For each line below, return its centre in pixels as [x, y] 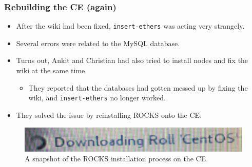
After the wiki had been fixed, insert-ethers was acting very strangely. [130, 26]
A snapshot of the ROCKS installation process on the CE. [117, 159]
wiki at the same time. [52, 70]
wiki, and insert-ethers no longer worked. [97, 98]
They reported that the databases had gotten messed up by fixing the [138, 87]
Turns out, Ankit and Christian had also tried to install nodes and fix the [132, 60]
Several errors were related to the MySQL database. [98, 43]
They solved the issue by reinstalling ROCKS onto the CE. [109, 114]
